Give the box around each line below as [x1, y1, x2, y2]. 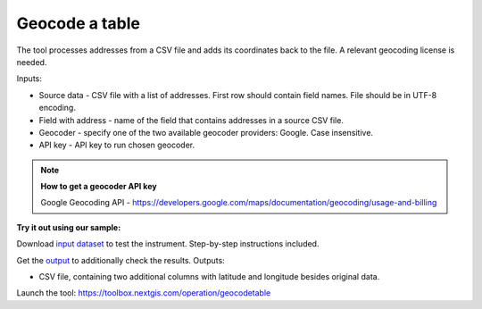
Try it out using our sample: [16, 221, 121, 232]
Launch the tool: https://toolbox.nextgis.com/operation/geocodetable [16, 288, 271, 298]
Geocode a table [16, 13, 140, 33]
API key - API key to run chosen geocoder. [38, 139, 195, 151]
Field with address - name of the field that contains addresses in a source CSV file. [38, 114, 344, 125]
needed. [16, 56, 47, 67]
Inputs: [16, 73, 42, 84]
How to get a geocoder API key [40, 181, 157, 192]
